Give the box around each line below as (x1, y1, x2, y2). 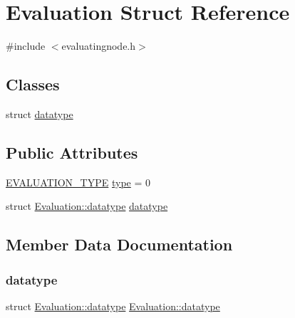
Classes (6, 73, 60, 95)
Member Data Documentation (6, 233, 233, 255)
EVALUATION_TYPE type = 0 (6, 174, 151, 189)
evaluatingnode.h (61, 38, 136, 53)
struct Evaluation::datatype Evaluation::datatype (6, 298, 220, 313)
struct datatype (6, 106, 73, 121)
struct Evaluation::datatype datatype (6, 198, 168, 213)
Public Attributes (6, 141, 138, 163)
